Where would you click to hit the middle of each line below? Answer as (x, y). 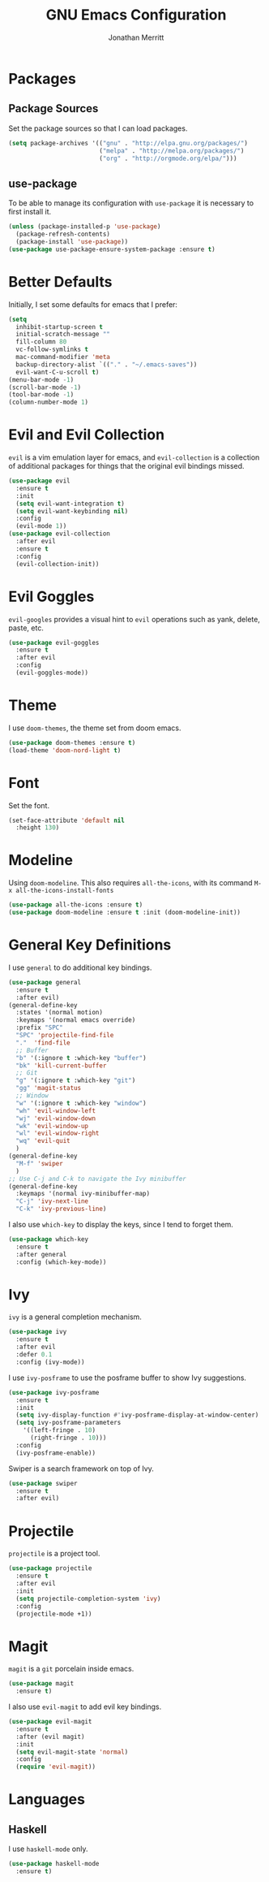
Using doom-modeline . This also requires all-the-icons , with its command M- (135, 883)
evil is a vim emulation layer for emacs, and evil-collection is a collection (134, 457)
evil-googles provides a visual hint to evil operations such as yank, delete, (134, 619)
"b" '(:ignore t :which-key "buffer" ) (81, 1058)
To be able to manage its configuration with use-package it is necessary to (131, 203)
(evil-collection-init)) (58, 564)
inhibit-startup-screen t (60, 327)
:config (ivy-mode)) (50, 1362)
